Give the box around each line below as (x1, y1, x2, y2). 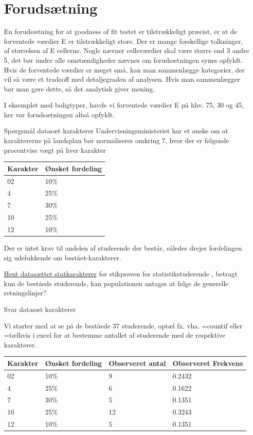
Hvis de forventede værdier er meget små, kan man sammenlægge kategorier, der (4, 64, 245, 74)
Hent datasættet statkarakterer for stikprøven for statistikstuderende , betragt (4, 269, 237, 279)
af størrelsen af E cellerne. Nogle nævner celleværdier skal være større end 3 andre (4, 45, 249, 55)
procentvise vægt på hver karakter (4, 145, 106, 155)
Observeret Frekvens (172, 358, 243, 368)
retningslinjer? (4, 288, 47, 298)
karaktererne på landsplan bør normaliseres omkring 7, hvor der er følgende (4, 135, 229, 145)
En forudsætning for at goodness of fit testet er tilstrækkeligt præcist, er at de (4, 26, 237, 36)
